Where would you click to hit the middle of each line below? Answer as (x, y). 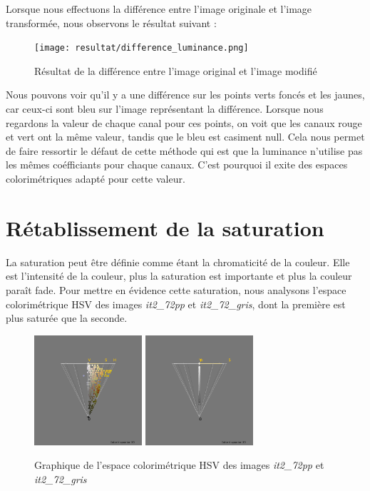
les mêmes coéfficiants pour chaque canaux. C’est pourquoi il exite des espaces (177, 164)
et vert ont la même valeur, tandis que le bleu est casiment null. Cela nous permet (185, 137)
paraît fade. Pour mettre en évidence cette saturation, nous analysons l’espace (176, 289)
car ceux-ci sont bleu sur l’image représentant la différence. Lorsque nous (165, 109)
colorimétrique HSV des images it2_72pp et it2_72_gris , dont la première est (176, 304)
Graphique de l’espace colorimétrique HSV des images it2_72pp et (179, 465)
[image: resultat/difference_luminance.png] (142, 48)
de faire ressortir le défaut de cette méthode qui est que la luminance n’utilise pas (184, 150)
